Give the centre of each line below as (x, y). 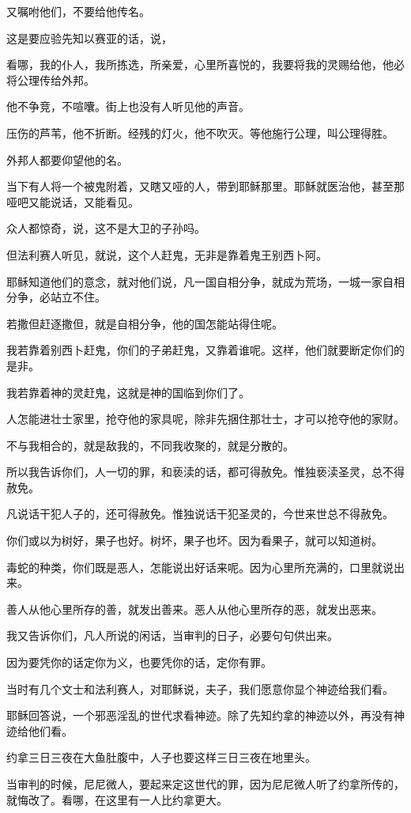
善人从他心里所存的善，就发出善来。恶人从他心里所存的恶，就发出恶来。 (194, 609)
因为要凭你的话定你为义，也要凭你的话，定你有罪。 (139, 662)
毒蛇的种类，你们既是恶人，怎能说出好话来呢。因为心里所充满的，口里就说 (200, 567)
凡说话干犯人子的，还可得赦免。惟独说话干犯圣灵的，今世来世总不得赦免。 (200, 514)
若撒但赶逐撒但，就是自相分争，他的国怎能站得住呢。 (145, 323)
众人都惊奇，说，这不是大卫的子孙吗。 (106, 228)
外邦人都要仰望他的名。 (67, 159)
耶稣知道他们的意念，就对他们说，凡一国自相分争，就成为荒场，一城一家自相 (205, 281)
